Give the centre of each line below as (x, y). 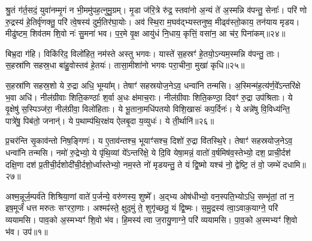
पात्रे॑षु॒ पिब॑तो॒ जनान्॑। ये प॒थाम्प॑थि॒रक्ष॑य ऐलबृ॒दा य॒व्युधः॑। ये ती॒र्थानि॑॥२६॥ (110, 120)
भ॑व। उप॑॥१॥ (27, 231)
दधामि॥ (294, 164)
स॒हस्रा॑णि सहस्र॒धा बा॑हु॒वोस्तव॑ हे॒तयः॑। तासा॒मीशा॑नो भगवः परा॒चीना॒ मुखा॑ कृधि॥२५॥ (125, 65)
